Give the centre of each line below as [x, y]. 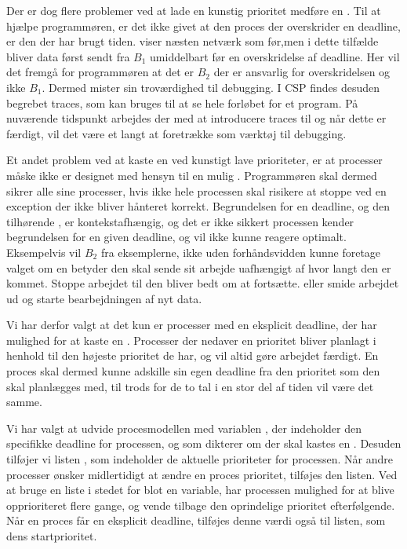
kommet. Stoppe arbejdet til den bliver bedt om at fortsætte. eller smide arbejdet [203, 283]
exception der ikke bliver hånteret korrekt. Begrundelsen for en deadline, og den [198, 206]
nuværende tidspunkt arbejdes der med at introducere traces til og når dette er [196, 118]
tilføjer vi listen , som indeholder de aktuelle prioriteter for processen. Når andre [200, 459]
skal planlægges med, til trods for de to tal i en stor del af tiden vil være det [190, 386]
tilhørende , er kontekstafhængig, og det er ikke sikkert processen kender [180, 221]
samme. [24, 402]
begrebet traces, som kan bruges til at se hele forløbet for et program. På [182, 102]
